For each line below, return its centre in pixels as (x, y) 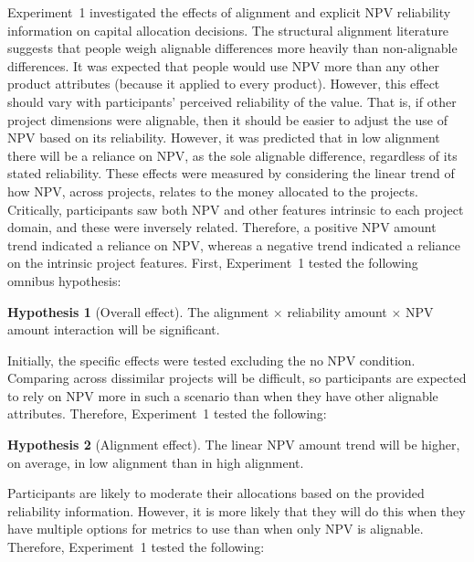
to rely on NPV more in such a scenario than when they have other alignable (223, 395)
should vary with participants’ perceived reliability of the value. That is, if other (232, 101)
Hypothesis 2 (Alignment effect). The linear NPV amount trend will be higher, (234, 445)
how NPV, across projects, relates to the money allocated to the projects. (213, 191)
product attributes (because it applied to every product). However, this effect (224, 84)
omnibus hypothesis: (64, 280)
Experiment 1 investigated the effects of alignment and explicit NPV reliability (229, 12)
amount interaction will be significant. (114, 329)
